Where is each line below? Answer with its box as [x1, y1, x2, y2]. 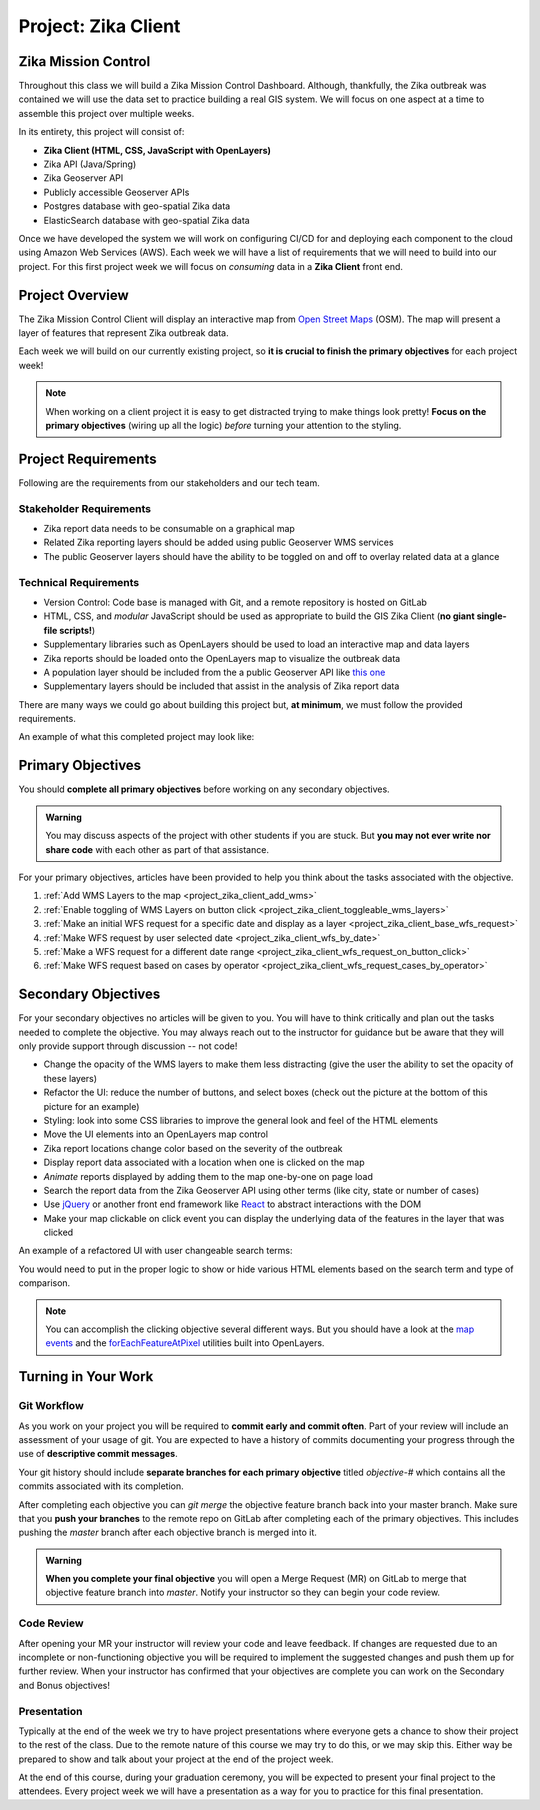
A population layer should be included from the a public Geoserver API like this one [43, 666, 386, 678]
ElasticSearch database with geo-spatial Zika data [43, 214, 250, 226]
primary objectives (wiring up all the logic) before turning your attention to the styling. [45, 420, 402, 431]
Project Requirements [18, 450, 157, 467]
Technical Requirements [18, 575, 140, 589]
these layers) [43, 1072, 98, 1084]
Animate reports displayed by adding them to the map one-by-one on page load [43, 1170, 374, 1182]
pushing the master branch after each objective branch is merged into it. [18, 1526, 317, 1539]
